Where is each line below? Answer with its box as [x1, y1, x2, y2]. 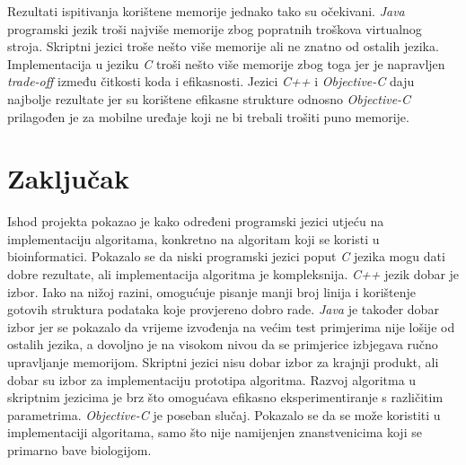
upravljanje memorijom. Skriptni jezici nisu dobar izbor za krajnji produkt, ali [7, 353, 439, 372]
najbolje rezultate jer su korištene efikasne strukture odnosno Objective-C [7, 89, 411, 108]
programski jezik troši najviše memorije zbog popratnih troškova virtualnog [7, 19, 422, 38]
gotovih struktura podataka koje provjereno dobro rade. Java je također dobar [7, 300, 439, 319]
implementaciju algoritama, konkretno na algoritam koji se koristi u [7, 229, 380, 248]
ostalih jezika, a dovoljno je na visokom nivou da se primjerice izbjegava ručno [7, 335, 438, 354]
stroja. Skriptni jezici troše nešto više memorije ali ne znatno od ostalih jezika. [7, 37, 439, 56]
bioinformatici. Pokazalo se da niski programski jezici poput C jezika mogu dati [7, 247, 445, 266]
